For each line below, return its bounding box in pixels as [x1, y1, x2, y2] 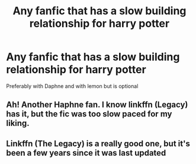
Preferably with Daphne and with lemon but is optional [6, 82, 139, 90]
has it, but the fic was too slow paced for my [6, 109, 172, 119]
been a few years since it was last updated [6, 147, 166, 158]
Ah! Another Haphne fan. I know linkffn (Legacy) [6, 100, 188, 110]
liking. [6, 118, 30, 128]
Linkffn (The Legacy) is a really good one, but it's [6, 138, 191, 149]
